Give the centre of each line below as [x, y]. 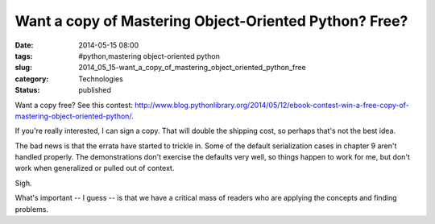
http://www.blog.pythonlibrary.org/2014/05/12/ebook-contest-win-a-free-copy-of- [272, 105]
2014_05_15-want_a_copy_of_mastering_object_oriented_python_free [192, 68]
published [95, 90]
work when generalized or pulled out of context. [95, 168]
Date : [24, 45]
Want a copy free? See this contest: [74, 105]
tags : [24, 56]
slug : [23, 68]
